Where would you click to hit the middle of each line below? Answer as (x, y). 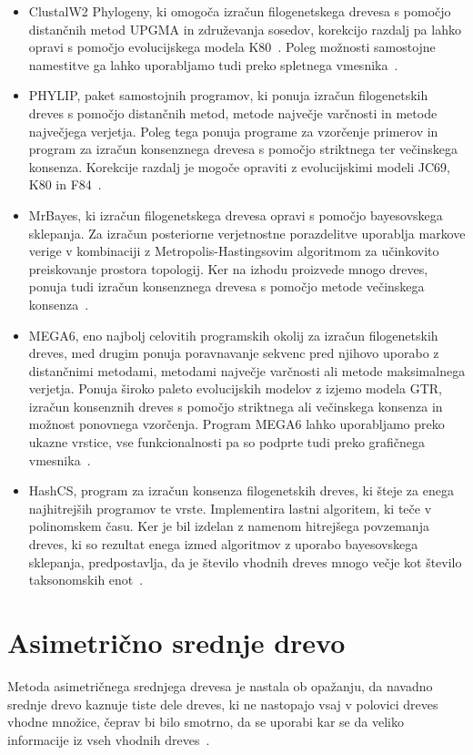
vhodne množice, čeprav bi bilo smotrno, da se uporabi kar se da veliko (206, 722)
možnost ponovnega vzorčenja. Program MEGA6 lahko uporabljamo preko (236, 424)
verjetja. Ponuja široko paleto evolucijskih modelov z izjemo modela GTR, (235, 388)
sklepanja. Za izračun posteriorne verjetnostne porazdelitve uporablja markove (247, 233)
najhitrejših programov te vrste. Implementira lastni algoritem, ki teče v (230, 508)
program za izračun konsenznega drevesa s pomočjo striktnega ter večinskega (243, 149)
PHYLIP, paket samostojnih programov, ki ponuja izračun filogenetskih (228, 95)
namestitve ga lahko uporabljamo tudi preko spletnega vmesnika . (213, 64)
